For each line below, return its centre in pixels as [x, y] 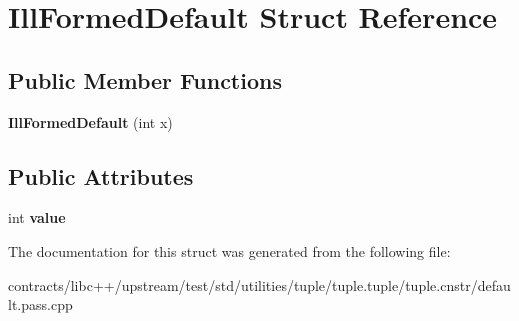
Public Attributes [101, 175]
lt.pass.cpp [40, 304]
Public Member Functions [145, 79]
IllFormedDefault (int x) [90, 121]
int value [37, 217]
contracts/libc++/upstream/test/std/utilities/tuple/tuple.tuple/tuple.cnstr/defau [259, 284]
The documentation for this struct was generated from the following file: [229, 250]
